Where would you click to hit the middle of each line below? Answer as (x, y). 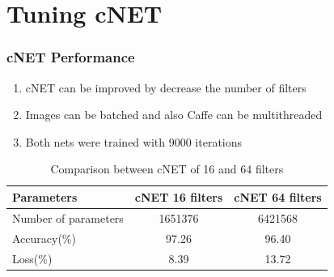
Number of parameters (68, 217)
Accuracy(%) (44, 238)
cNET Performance (71, 57)
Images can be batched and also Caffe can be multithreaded (174, 115)
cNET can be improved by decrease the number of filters (166, 87)
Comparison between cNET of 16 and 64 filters (167, 169)
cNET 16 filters (179, 196)
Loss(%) (32, 258)
